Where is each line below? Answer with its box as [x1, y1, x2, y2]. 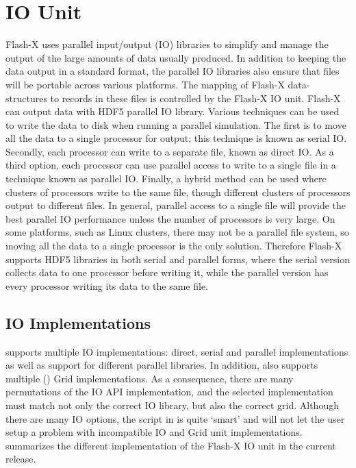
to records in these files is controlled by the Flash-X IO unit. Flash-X [50, 90, 341, 105]
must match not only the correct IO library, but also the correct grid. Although [5, 397, 339, 412]
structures [5, 90, 47, 105]
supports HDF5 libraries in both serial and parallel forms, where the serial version [5, 251, 350, 266]
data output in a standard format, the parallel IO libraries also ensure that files [5, 64, 340, 78]
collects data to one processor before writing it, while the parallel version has [5, 265, 329, 280]
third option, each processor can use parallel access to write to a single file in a [5, 158, 336, 172]
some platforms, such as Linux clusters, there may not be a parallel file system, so [5, 225, 349, 239]
